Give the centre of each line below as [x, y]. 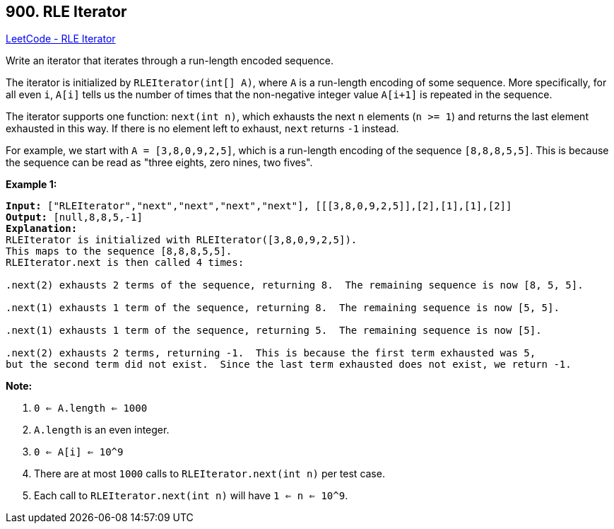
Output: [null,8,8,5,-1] [74, 217]
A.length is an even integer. [102, 430]
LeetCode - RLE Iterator [61, 39]
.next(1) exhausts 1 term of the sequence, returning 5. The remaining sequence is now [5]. [274, 331]
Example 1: [31, 185]
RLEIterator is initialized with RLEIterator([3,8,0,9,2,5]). [182, 240]
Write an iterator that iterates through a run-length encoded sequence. [170, 61]
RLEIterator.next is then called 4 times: [125, 263]
